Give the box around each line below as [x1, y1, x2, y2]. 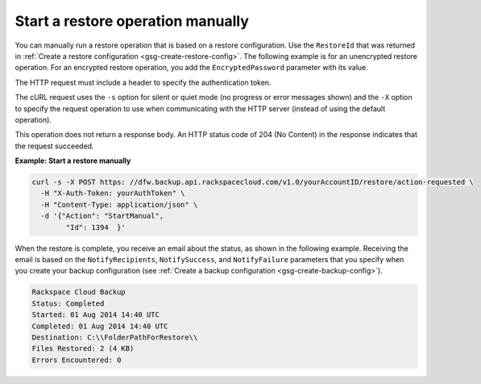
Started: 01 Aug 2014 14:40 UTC [31, 311, 160, 319]
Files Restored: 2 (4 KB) [31, 344, 135, 353]
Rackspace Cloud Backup [31, 287, 126, 297]
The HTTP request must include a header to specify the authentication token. [15, 77, 272, 87]
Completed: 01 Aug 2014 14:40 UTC [31, 321, 168, 331]
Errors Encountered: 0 [31, 355, 122, 365]
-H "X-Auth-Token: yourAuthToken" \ [40, 189, 185, 198]
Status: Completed [31, 298, 105, 308]
